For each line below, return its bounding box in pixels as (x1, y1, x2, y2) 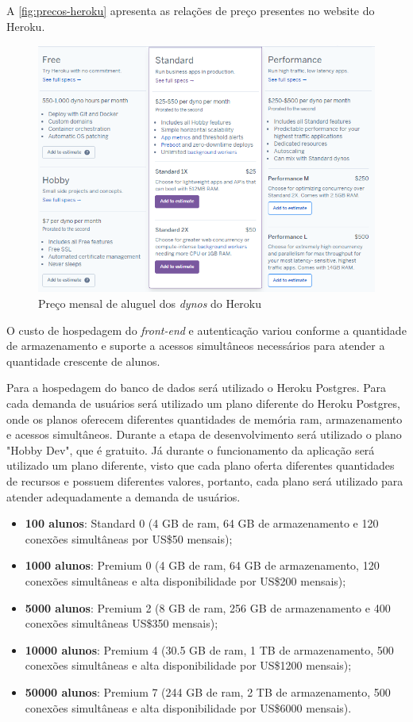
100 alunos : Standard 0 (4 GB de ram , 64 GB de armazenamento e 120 (25, 515, 379, 532)
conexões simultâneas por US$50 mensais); (25, 530, 233, 547)
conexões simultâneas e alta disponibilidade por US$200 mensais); (25, 572, 346, 589)
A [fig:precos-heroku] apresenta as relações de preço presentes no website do (6, 2, 375, 18)
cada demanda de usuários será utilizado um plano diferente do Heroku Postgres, (6, 395, 400, 412)
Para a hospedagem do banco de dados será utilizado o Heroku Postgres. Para (6, 379, 386, 396)
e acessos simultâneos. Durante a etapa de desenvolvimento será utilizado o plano (6, 426, 402, 443)
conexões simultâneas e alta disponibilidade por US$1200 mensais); (25, 657, 352, 674)
